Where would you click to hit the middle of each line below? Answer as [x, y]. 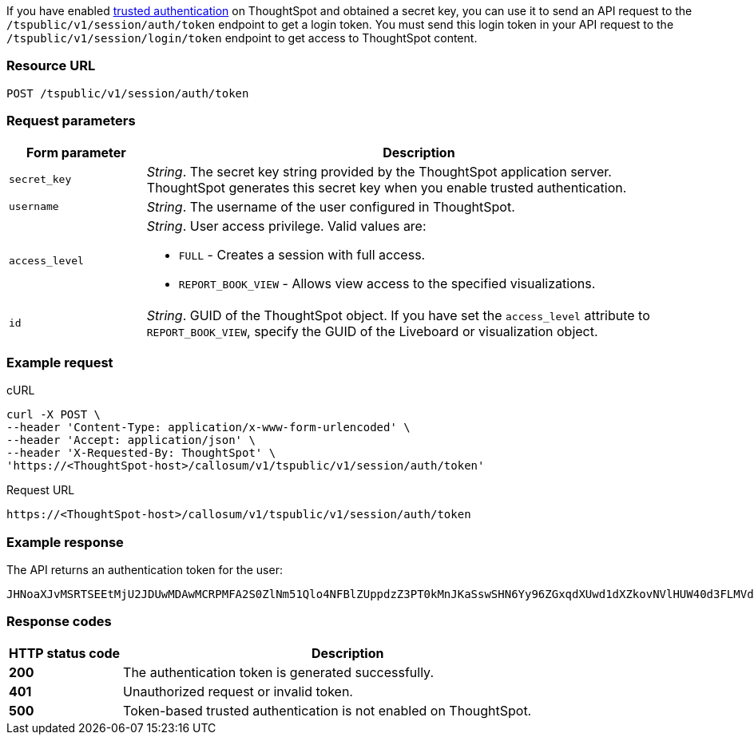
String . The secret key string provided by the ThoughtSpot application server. [379, 171]
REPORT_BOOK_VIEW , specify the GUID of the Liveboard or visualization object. [372, 331]
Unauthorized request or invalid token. [238, 691]
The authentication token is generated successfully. [279, 672]
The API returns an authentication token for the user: [145, 570]
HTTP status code [65, 653]
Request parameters [71, 121]
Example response [65, 542]
